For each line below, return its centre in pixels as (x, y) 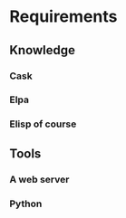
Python (26, 204)
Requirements (63, 17)
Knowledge (42, 50)
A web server (39, 179)
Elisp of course (43, 124)
